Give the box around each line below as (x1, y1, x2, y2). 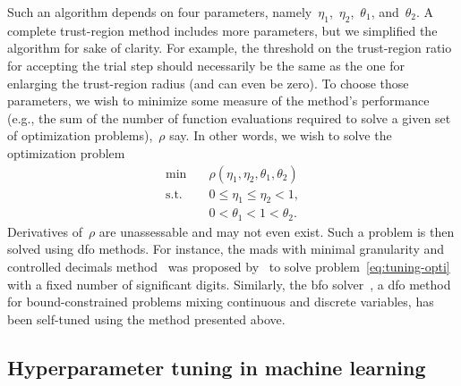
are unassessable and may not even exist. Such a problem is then (98, 222, 455, 240)
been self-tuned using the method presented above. (7, 309, 286, 328)
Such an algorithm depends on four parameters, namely (7, 3, 312, 21)
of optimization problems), (7, 126, 153, 145)
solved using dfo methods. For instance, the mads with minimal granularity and (7, 239, 445, 258)
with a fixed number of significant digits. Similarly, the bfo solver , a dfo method (7, 274, 451, 293)
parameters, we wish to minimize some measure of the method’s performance (7, 91, 430, 110)
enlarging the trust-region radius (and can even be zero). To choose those (7, 73, 409, 92)
